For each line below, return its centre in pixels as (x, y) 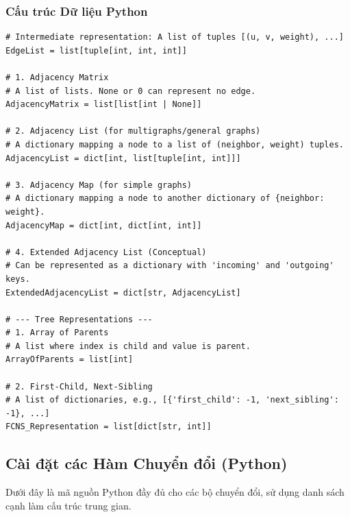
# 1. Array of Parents (57, 333)
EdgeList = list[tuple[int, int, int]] (96, 50)
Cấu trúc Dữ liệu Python (77, 11)
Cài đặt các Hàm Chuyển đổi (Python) (147, 463)
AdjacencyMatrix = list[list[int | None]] (104, 105)
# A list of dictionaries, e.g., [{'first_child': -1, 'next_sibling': (172, 400)
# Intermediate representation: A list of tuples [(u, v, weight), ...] (175, 37)
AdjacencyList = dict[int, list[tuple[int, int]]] (123, 158)
